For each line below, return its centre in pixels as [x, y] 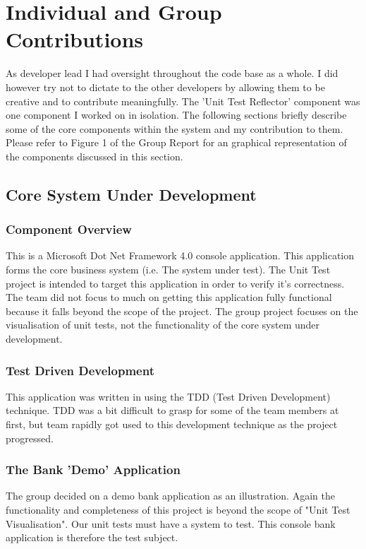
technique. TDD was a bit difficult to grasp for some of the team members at [172, 410]
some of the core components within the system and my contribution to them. [175, 128]
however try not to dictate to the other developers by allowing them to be [165, 87]
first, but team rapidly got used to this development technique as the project [172, 424]
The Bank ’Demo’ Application [93, 470]
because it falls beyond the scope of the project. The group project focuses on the [182, 311]
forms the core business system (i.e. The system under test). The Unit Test [168, 270]
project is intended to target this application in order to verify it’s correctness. [175, 283]
